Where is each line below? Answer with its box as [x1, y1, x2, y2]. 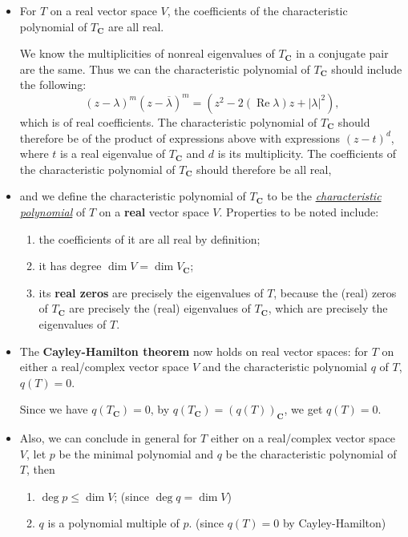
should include [331, 60, 402, 77]
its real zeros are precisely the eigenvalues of [38, 284, 264, 301]
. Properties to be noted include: [219, 203, 379, 220]
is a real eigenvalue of [60, 145, 166, 162]
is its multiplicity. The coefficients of [217, 145, 397, 162]
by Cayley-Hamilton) [282, 515, 386, 531]
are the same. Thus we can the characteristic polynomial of [19, 60, 310, 77]
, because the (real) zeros [273, 284, 397, 301]
